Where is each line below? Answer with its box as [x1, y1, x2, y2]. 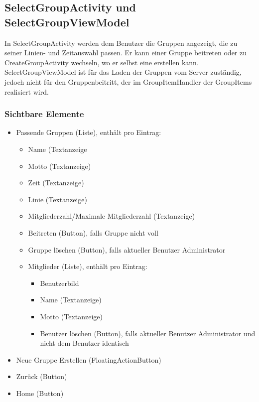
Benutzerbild [40, 277, 79, 288]
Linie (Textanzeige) [28, 194, 88, 204]
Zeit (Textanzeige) [28, 177, 84, 188]
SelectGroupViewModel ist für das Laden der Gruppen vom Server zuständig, [4, 67, 242, 77]
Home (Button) [16, 388, 64, 398]
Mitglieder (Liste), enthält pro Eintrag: [28, 261, 147, 271]
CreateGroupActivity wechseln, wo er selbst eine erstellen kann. [4, 57, 199, 67]
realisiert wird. [4, 86, 49, 97]
